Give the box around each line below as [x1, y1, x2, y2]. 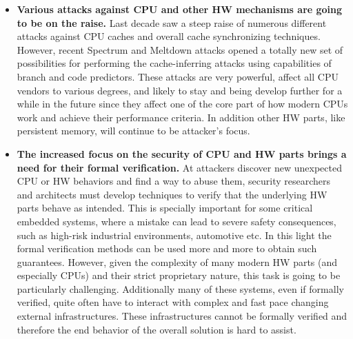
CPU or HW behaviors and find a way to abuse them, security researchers [17, 174, 331, 188]
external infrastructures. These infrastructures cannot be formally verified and [17, 309, 347, 323]
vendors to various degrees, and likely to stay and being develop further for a [17, 83, 343, 97]
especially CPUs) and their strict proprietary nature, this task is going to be [17, 268, 341, 282]
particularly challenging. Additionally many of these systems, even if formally [17, 281, 344, 296]
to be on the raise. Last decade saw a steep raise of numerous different [17, 15, 327, 30]
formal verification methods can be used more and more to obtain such [17, 241, 317, 256]
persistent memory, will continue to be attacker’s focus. [17, 123, 250, 138]
